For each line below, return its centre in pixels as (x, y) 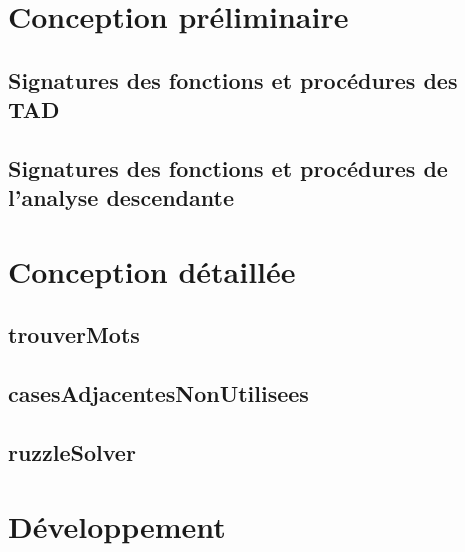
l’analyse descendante (121, 197)
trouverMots (74, 334)
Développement (117, 525)
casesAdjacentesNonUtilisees (158, 393)
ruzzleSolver (72, 452)
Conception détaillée (152, 270)
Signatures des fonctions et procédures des (233, 79)
